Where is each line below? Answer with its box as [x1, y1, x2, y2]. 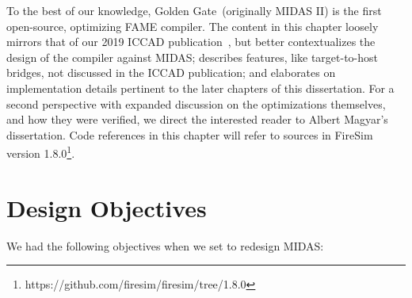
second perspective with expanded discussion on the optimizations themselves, [6, 95, 386, 112]
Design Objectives [6, 191, 207, 223]
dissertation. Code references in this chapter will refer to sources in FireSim [6, 126, 373, 143]
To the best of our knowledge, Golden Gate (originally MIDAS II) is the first [6, 2, 382, 18]
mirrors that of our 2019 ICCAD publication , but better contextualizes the [6, 33, 376, 50]
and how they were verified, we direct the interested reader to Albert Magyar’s [6, 111, 388, 128]
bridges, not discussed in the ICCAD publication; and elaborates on [6, 64, 336, 81]
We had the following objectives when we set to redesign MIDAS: [6, 237, 324, 254]
